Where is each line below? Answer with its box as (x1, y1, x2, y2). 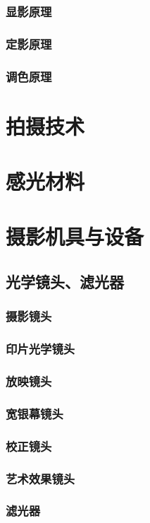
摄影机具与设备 (6, 222, 144, 251)
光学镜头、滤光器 (6, 271, 124, 293)
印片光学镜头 (6, 340, 75, 358)
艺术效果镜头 (6, 469, 75, 487)
